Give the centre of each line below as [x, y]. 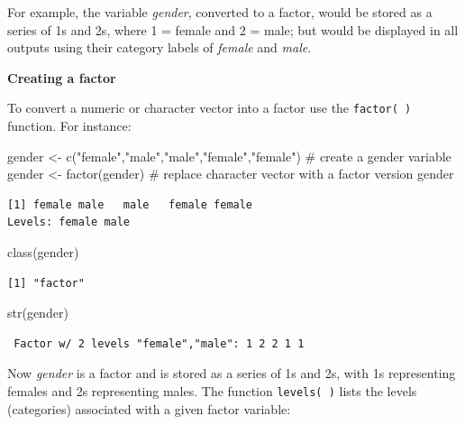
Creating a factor [62, 77]
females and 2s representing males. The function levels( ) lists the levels [212, 390]
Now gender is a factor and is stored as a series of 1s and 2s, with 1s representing [232, 373]
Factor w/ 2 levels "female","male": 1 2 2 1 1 [159, 343]
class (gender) [43, 252]
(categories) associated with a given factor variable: [149, 408]
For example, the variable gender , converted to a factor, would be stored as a [220, 12]
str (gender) [38, 313]
